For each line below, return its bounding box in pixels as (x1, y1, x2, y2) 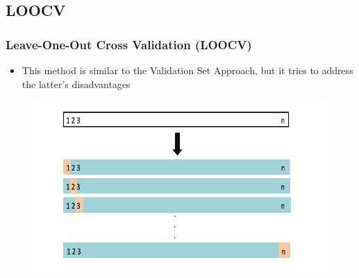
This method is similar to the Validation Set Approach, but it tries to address (22, 63, 353, 77)
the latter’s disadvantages (22, 76, 131, 91)
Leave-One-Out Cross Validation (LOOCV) (6, 35, 252, 53)
